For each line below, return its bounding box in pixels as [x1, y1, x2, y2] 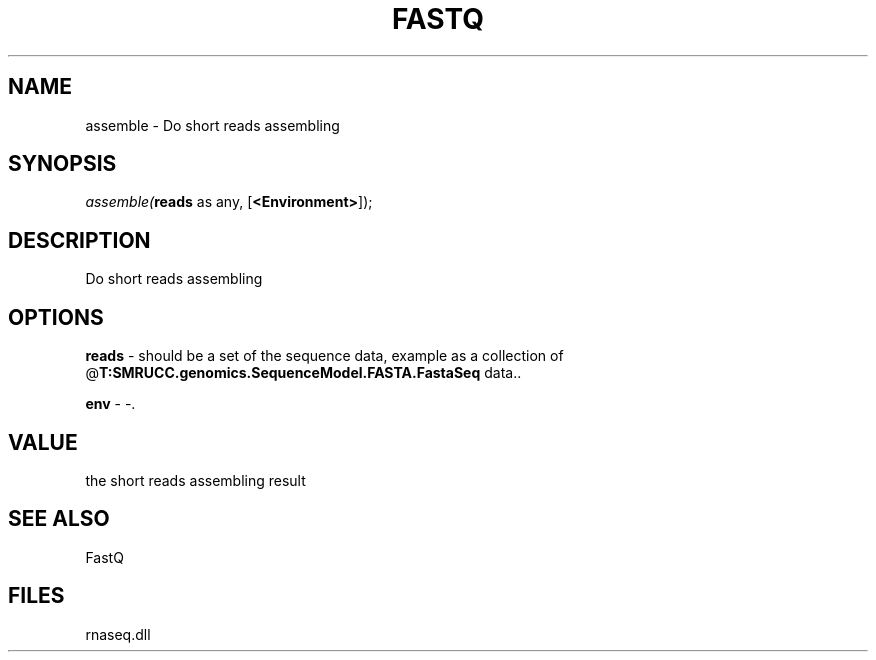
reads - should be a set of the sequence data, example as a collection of [85, 347, 564, 365]
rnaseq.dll [85, 625, 151, 643]
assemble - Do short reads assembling [85, 116, 340, 134]
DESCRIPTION [8, 227, 151, 253]
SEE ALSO [8, 506, 110, 532]
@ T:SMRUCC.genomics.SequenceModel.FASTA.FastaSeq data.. [85, 364, 522, 382]
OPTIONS [8, 304, 104, 330]
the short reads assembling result [85, 471, 306, 489]
